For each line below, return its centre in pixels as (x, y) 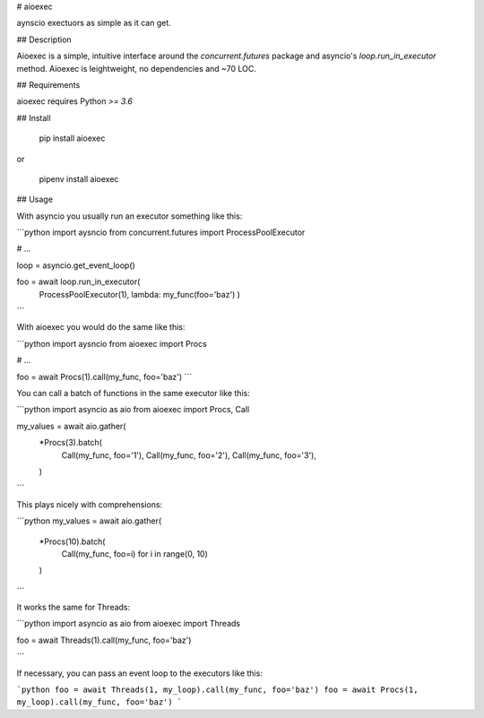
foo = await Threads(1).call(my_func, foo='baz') (104, 640)
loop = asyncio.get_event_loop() (76, 265)
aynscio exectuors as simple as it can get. (94, 23)
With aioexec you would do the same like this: (101, 327)
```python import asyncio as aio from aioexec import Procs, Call (133, 410)
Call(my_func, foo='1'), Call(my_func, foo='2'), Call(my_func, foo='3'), (189, 455)
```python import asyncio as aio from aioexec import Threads (129, 624)
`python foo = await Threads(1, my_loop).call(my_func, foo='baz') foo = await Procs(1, (217, 690)
